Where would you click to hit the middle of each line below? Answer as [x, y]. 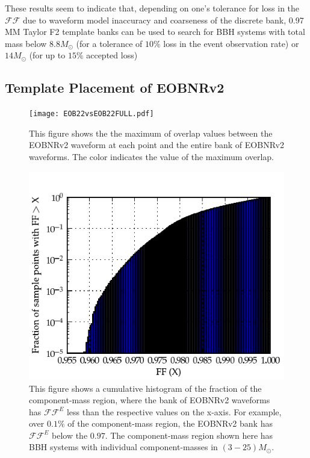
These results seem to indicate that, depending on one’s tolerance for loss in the [152, 8]
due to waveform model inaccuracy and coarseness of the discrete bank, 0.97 [163, 20]
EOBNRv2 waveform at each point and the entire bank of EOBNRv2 [157, 145]
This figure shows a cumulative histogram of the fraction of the [145, 388]
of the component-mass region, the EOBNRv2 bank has [170, 423]
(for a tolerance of [109, 43]
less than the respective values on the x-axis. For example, [174, 411]
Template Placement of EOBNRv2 [115, 88]
